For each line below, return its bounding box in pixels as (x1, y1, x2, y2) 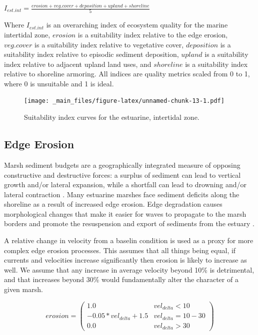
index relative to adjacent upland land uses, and (4, 58, 151, 69)
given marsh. (4, 284, 43, 295)
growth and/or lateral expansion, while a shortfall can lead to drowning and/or (4, 179, 246, 190)
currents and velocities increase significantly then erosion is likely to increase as (4, 255, 247, 265)
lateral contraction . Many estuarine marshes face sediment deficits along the (4, 189, 239, 199)
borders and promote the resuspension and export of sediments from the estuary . (4, 218, 254, 229)
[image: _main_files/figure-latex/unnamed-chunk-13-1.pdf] (24, 97, 224, 105)
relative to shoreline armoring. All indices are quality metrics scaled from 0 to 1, (4, 68, 250, 79)
